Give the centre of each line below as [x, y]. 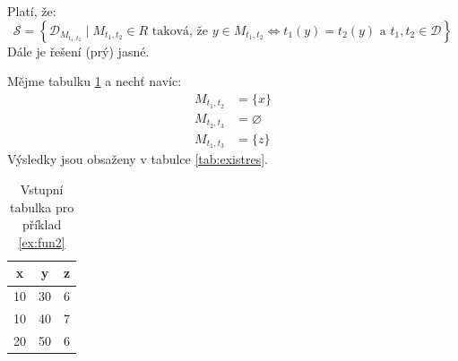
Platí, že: [32, 11]
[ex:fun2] [42, 241]
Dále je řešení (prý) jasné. [78, 51]
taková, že [180, 31]
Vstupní [42, 189]
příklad [42, 224]
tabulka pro [42, 206]
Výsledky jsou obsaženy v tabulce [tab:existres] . [138, 159]
